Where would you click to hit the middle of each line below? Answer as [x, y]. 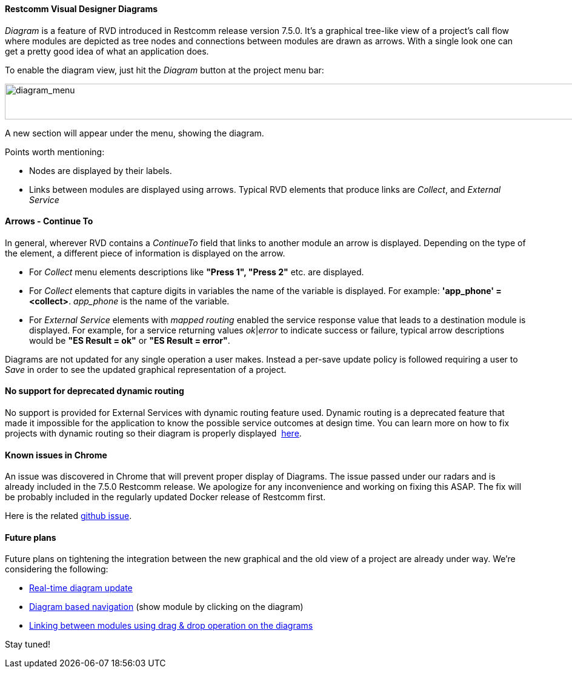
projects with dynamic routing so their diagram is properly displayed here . [153, 434]
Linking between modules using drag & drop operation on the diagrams [171, 626]
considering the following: [57, 569]
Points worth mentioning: [55, 152]
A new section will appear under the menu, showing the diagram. [135, 133]
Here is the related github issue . [68, 516]
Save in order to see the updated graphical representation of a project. [146, 369]
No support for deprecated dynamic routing [95, 391]
